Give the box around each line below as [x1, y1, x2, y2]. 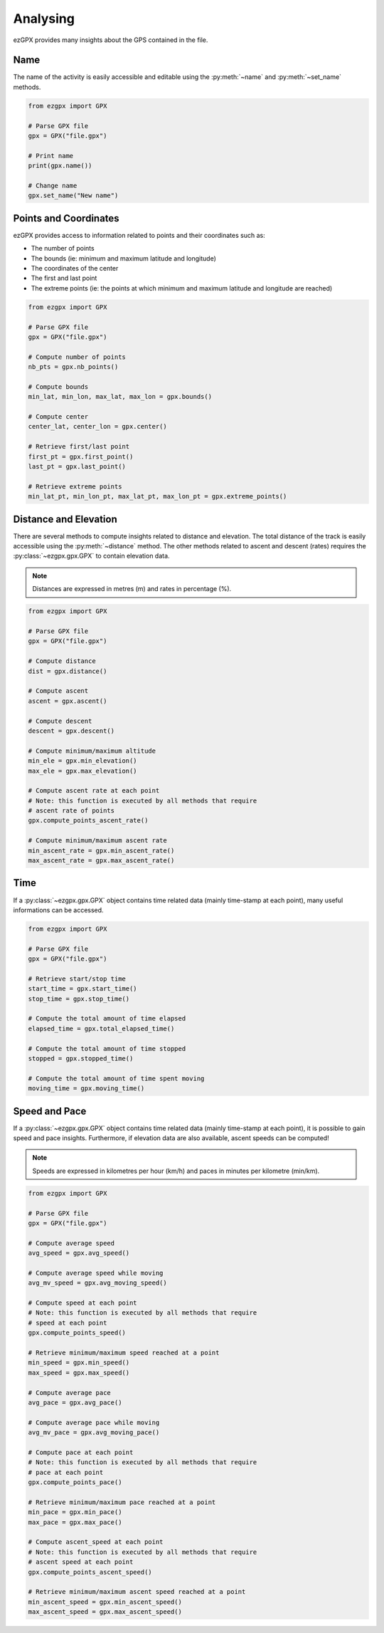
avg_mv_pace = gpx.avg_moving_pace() [28, 1429, 160, 1436]
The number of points [31, 244, 95, 253]
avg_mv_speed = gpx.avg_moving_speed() [28, 1279, 167, 1287]
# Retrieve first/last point [28, 442, 130, 451]
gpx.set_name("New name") [28, 192, 119, 199]
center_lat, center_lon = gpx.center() [28, 422, 167, 431]
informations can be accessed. [13, 905, 104, 914]
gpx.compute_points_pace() [28, 1478, 122, 1486]
